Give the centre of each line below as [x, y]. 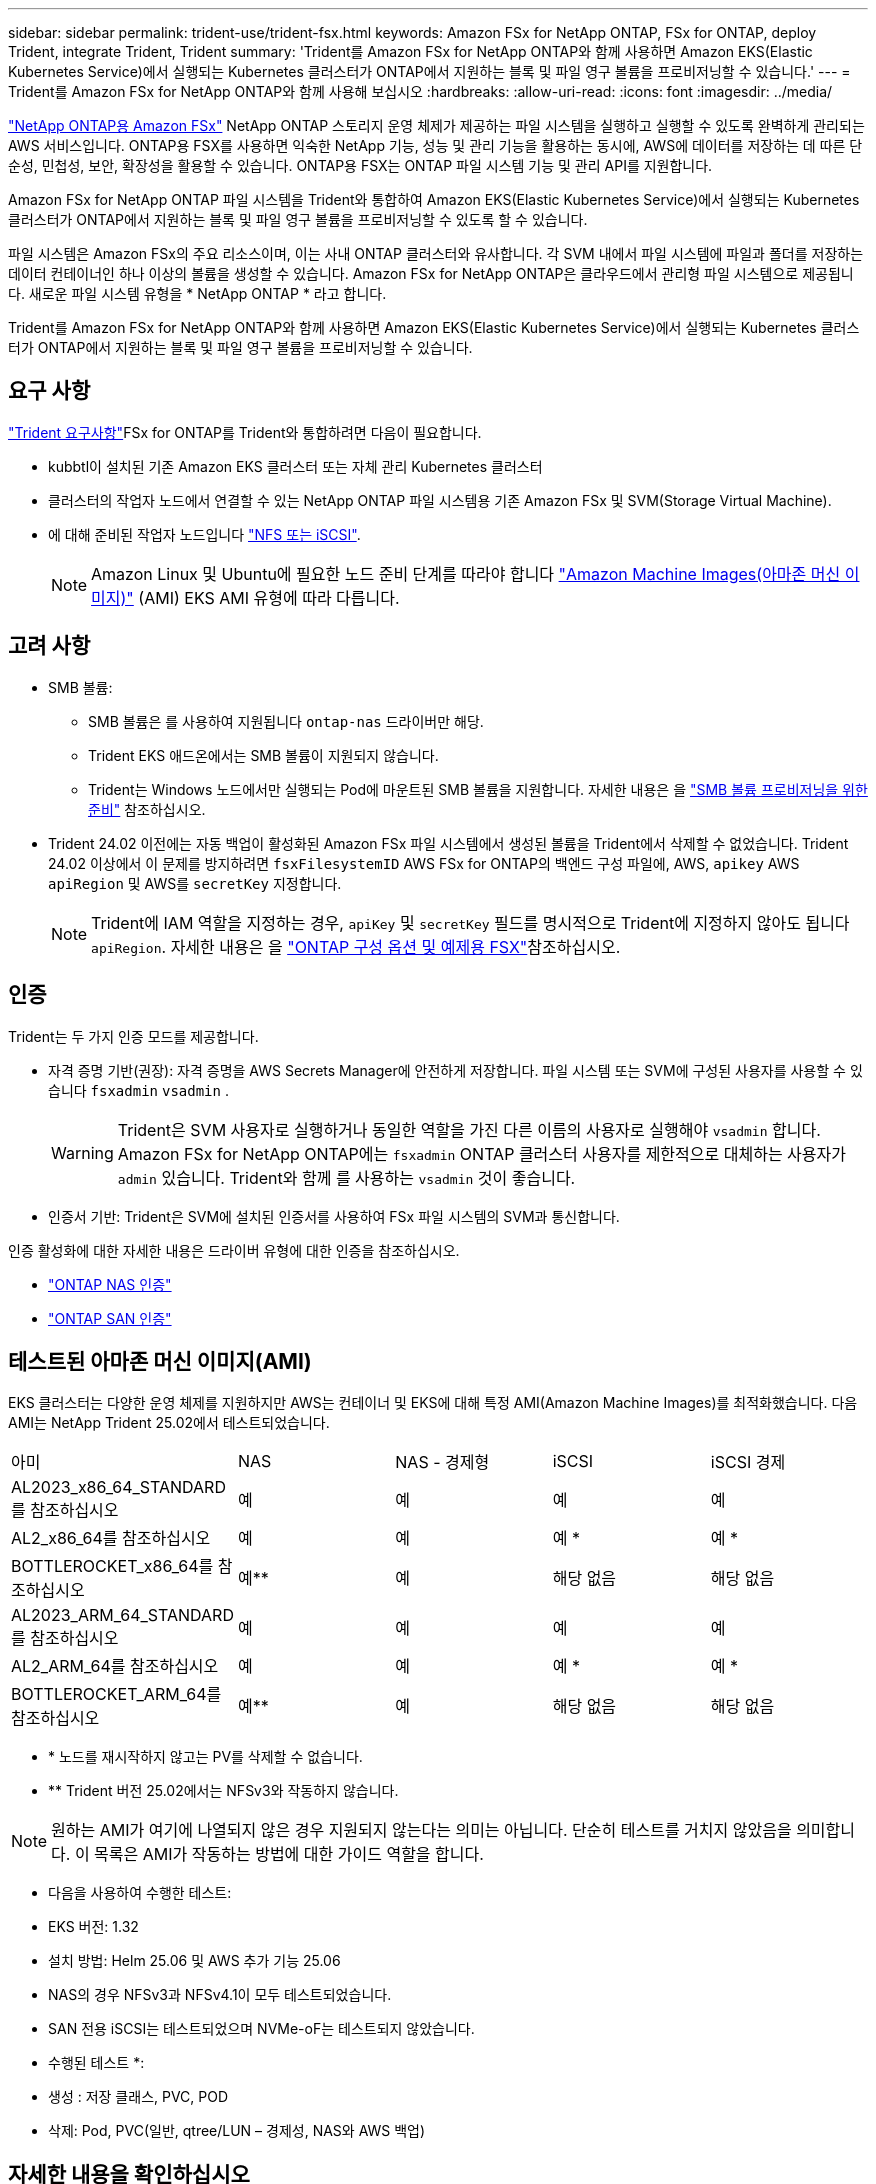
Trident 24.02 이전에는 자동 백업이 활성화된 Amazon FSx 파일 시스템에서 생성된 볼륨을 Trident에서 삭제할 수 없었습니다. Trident [448, 843]
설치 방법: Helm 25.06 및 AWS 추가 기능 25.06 [194, 1961]
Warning [82, 1152]
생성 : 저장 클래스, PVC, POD [138, 2097]
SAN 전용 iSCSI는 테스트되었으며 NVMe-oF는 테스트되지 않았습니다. [261, 2029]
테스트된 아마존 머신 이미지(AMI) [160, 1361]
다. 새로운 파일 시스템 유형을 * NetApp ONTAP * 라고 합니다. [197, 293]
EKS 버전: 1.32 [93, 1927]
